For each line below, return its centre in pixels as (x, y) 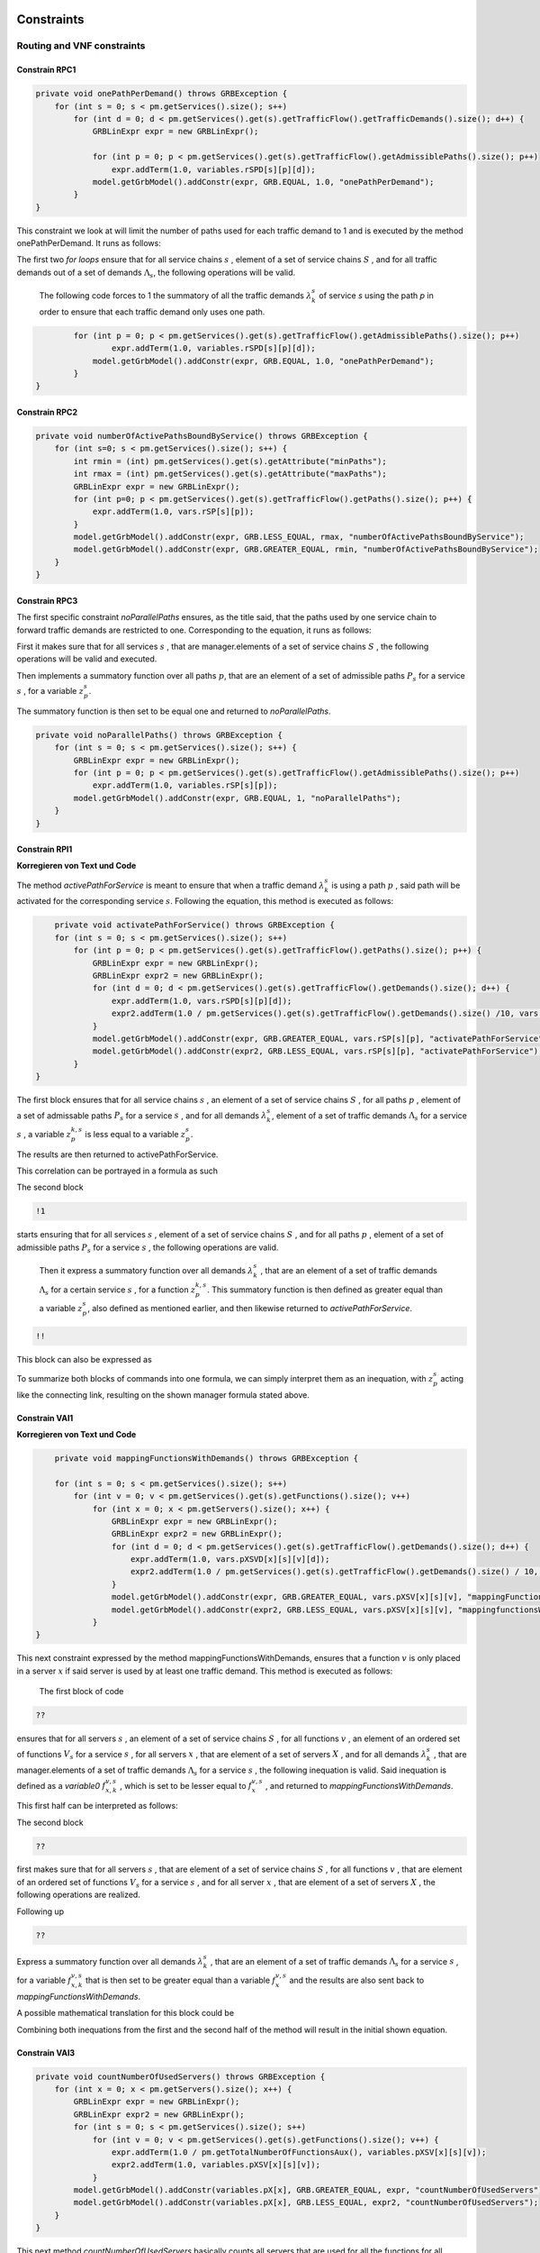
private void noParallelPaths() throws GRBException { (159, 735)
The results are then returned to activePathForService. (117, 1154)
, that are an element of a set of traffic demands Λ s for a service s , (334, 1962)
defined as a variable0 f (61, 1785)
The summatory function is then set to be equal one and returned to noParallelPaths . (174, 711)
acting (452, 1378)
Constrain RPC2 (47, 412)
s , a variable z (44, 1134)
